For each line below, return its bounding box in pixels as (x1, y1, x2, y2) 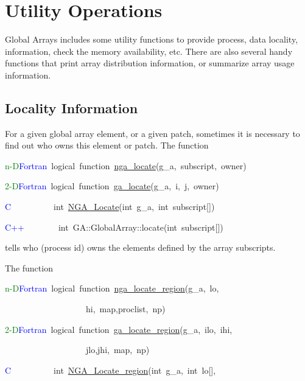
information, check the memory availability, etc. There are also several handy (5, 44, 293, 57)
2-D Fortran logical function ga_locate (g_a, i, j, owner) (5, 180, 219, 192)
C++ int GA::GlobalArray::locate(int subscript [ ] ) (5, 220, 223, 233)
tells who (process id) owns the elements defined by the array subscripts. (5, 241, 276, 254)
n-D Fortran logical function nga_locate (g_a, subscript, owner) (5, 159, 247, 172)
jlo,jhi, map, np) (85, 343, 150, 356)
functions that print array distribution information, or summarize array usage (5, 57, 295, 69)
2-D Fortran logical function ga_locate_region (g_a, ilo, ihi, (5, 323, 233, 335)
